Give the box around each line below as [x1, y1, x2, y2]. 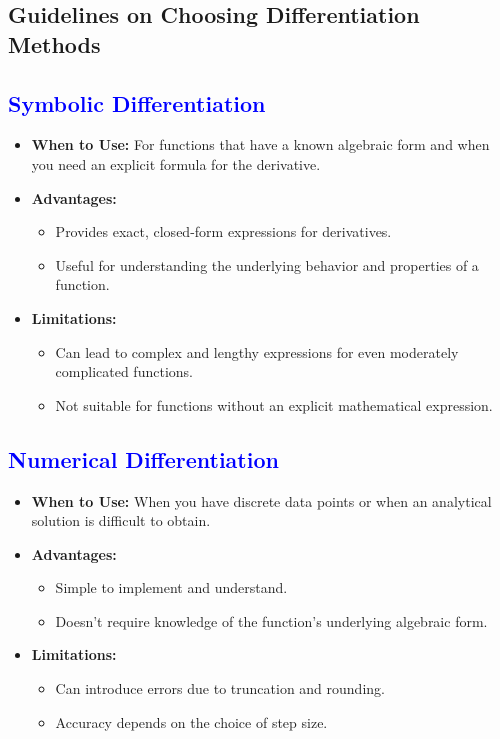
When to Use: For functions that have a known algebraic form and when [31, 134, 490, 155]
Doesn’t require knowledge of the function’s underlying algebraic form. [55, 610, 488, 631]
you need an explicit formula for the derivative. [31, 153, 321, 174]
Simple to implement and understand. [55, 577, 288, 598]
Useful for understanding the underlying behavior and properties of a [55, 254, 479, 275]
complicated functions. [55, 361, 193, 382]
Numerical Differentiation [8, 443, 279, 474]
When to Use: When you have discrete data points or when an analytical [31, 490, 492, 511]
